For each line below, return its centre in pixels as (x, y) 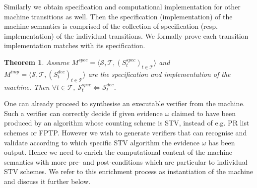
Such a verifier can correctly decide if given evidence (83, 113)
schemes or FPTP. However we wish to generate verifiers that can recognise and (126, 132)
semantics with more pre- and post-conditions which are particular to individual (126, 161)
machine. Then (27, 87)
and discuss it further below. (47, 181)
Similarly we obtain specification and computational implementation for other (122, 6)
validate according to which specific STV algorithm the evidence (102, 142)
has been (222, 142)
